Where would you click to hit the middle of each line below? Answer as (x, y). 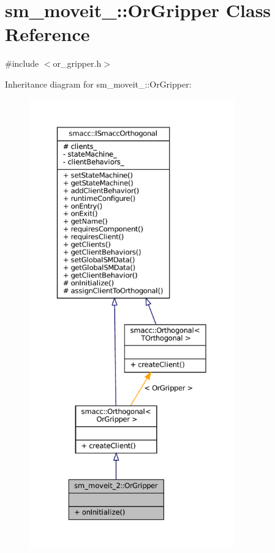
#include (22, 63)
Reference (47, 34)
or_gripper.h (77, 63)
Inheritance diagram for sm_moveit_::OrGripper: (98, 84)
